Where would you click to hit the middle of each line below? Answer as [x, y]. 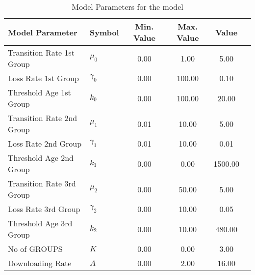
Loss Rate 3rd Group [44, 209]
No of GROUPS [35, 249]
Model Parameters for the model [127, 7]
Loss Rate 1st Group [43, 78]
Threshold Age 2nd [41, 158]
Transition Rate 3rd [42, 183]
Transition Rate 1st [41, 52]
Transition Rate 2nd [43, 118]
